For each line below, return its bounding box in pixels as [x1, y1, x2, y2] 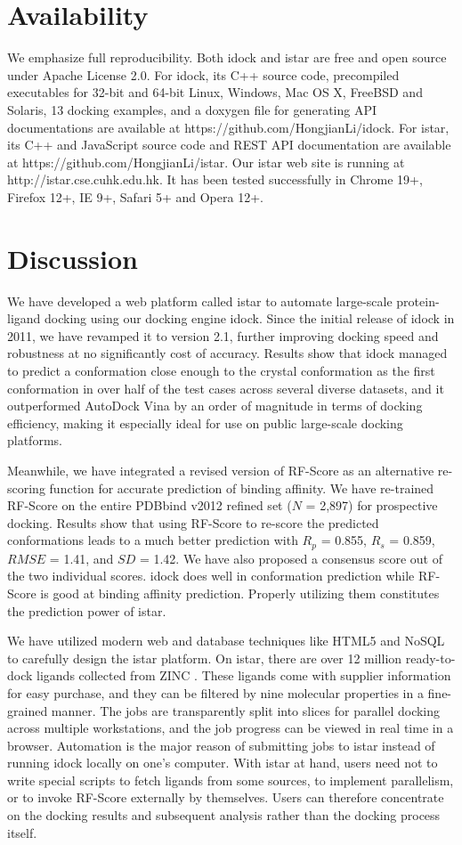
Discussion [7, 240, 138, 276]
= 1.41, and [49, 548, 114, 567]
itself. [7, 823, 37, 841]
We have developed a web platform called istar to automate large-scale [7, 291, 393, 310]
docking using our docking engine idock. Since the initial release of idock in [45, 309, 455, 328]
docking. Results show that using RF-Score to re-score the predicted [7, 513, 379, 532]
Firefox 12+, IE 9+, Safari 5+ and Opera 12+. [7, 187, 263, 206]
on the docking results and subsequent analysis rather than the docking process [7, 806, 441, 825]
